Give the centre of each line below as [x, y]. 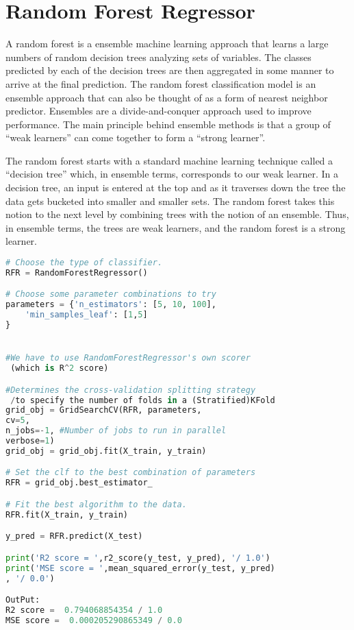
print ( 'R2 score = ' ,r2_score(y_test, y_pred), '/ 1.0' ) [138, 558]
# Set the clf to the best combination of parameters [131, 473]
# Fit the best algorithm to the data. [96, 504]
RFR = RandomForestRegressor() [77, 272]
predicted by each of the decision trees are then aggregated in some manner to [170, 70]
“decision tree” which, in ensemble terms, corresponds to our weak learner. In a [172, 174]
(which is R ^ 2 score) [60, 368]
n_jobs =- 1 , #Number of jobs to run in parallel [116, 431]
